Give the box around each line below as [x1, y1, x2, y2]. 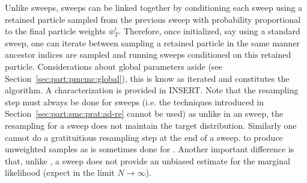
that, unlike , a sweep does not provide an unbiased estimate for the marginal [5, 154, 290, 167]
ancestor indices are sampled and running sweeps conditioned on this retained [5, 48, 291, 61]
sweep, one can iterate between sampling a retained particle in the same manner [5, 36, 300, 49]
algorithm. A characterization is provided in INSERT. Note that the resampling [5, 84, 299, 96]
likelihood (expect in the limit [5, 166, 115, 179]
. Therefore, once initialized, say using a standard [118, 25, 300, 37]
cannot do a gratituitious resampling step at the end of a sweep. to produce [5, 131, 283, 143]
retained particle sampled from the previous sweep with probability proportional [5, 13, 301, 25]
